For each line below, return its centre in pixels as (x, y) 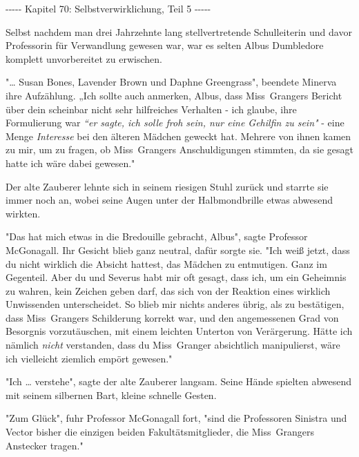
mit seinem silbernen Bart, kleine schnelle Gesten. (111, 395)
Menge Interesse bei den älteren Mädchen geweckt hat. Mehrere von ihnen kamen (178, 136)
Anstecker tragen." (45, 445)
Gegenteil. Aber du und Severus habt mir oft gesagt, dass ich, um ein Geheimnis (176, 277)
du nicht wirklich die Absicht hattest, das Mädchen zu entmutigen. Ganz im (166, 263)
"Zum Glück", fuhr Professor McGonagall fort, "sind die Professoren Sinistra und (176, 418)
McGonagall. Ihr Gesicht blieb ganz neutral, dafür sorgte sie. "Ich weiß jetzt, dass (178, 250)
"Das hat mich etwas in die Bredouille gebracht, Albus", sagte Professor (157, 236)
